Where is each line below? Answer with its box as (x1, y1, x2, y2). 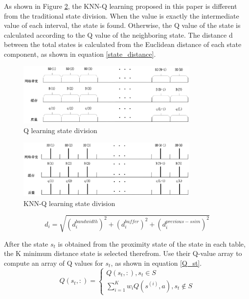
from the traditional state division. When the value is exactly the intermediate (4, 10, 239, 21)
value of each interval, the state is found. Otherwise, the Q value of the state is (4, 20, 241, 30)
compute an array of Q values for (4, 257, 103, 268)
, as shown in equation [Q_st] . (111, 257, 202, 268)
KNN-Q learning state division (23, 198, 115, 208)
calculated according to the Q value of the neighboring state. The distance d (4, 29, 233, 40)
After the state (4, 238, 48, 249)
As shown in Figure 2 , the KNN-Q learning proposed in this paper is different (4, 1, 237, 11)
